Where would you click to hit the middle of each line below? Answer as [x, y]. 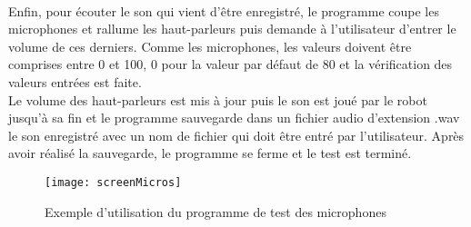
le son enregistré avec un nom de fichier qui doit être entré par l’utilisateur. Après [236, 135]
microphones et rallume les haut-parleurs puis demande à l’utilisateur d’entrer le [232, 29]
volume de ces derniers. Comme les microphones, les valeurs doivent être [210, 46]
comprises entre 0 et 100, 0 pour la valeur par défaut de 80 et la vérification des [230, 64]
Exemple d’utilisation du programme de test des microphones [215, 211]
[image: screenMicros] [113, 182]
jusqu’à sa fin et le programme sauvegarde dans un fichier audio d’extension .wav [234, 118]
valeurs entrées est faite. [75, 81]
